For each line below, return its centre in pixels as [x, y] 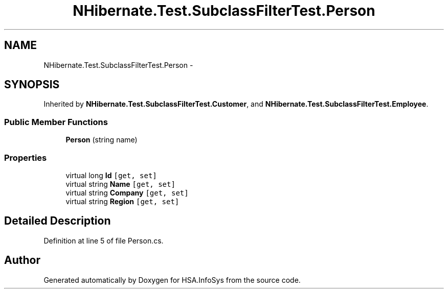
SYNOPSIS [32, 85]
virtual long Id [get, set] [111, 175]
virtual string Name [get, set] [120, 184]
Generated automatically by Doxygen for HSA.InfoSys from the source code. [172, 280]
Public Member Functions [56, 122]
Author [22, 260]
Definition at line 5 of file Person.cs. [104, 240]
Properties [26, 157]
